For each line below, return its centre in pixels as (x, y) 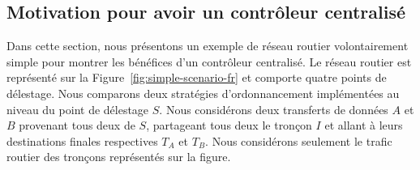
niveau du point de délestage (78, 109)
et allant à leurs (364, 125)
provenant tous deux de (77, 125)
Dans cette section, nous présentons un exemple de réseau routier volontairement (208, 46)
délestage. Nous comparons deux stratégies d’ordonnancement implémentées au (203, 93)
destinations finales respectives (82, 140)
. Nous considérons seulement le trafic (299, 140)
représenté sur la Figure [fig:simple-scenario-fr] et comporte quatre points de (197, 77)
